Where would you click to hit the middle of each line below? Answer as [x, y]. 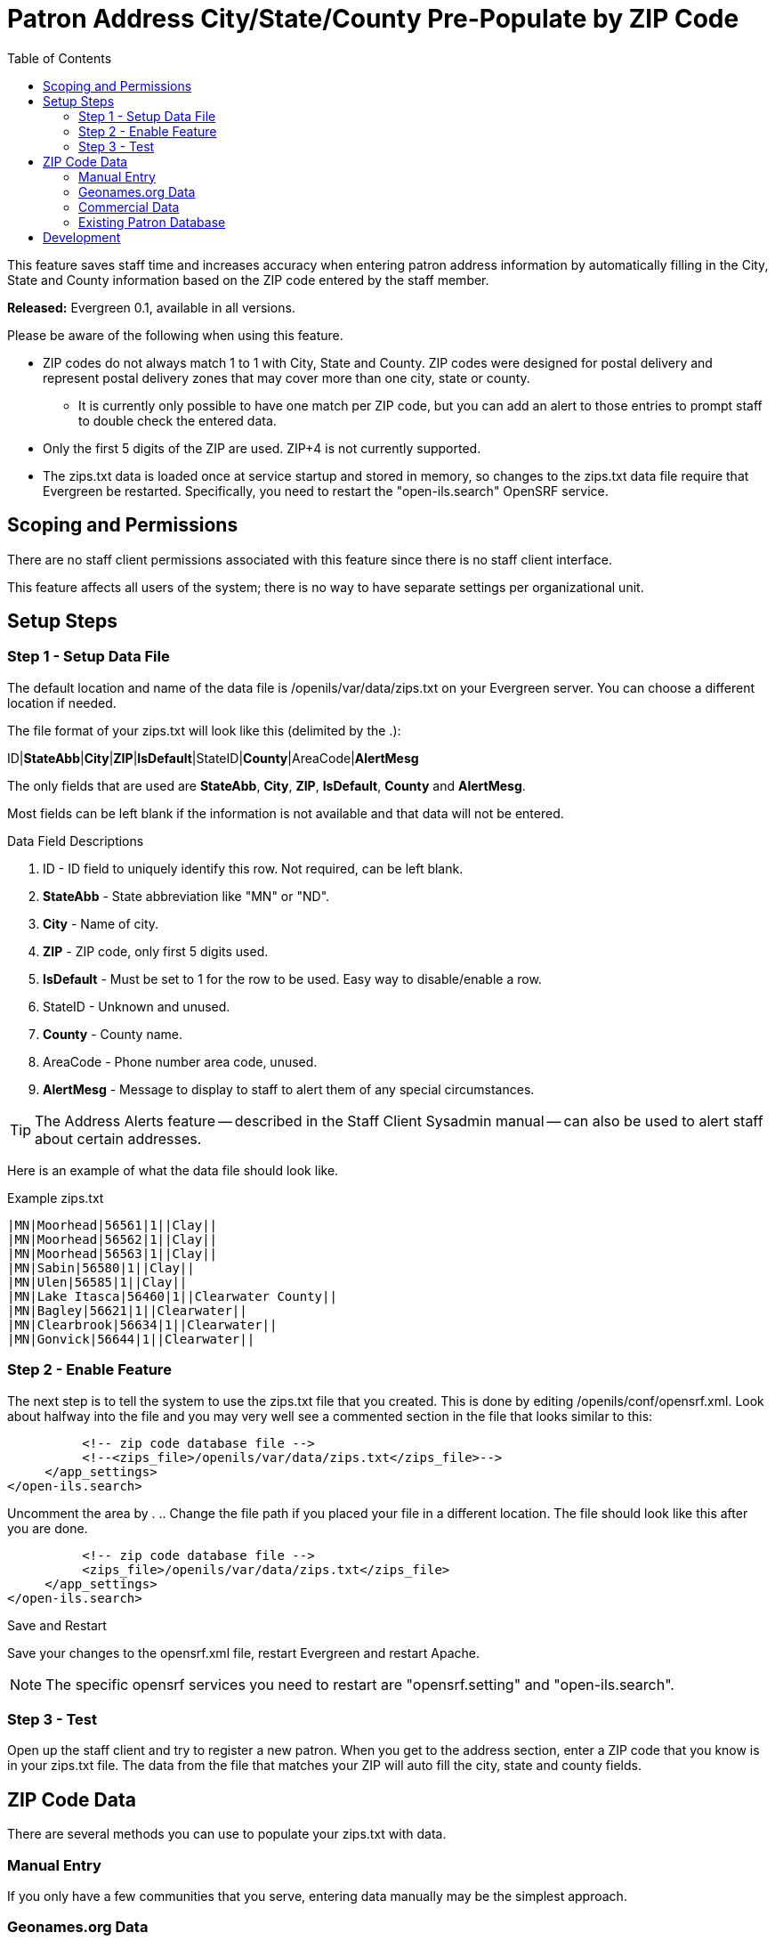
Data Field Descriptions [76, 841]
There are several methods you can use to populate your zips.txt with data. [227, 1834]
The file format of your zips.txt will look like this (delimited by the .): [204, 730]
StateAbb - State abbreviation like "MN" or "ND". [186, 896]
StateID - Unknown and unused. [137, 1006]
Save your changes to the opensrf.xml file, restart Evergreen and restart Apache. [243, 1653]
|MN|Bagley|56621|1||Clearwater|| [127, 1310]
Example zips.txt [56, 1198]
